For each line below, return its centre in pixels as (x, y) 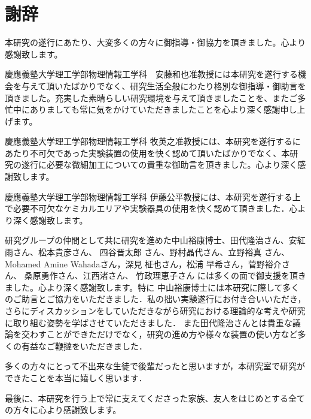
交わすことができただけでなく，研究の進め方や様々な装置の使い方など (159, 334)
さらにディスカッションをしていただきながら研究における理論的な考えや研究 (155, 311)
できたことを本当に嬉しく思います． (76, 377)
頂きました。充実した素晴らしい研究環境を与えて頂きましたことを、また (147, 97)
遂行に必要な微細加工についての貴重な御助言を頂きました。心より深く (159, 165)
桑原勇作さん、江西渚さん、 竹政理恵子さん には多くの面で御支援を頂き (165, 275)
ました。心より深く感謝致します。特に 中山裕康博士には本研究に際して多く (152, 287)
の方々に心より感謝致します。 (63, 410)
